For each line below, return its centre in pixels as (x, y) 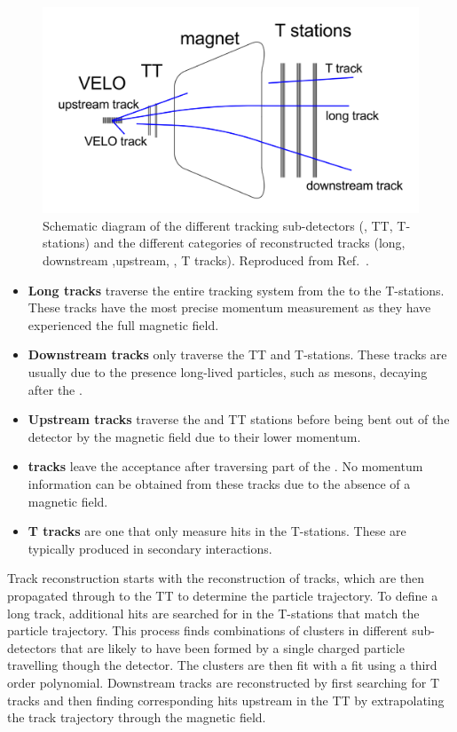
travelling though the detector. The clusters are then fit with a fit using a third (222, 665)
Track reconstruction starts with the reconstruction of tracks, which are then (216, 578)
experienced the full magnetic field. (123, 324)
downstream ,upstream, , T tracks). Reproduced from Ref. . (206, 260)
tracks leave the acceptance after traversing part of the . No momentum (225, 466)
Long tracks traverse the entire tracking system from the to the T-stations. (236, 290)
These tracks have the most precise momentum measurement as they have (229, 307)
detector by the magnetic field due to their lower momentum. (194, 436)
